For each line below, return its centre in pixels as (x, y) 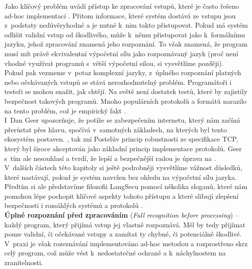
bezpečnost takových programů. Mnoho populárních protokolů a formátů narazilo (126, 101)
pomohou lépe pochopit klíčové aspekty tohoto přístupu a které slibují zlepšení (122, 196)
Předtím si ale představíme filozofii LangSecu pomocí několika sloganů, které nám (126, 186)
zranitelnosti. (24, 262)
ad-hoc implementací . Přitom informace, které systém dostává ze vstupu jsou (120, 15)
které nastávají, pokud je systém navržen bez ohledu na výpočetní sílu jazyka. (121, 177)
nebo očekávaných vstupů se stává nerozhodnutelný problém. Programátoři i (118, 82)
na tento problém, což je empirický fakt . (65, 110)
